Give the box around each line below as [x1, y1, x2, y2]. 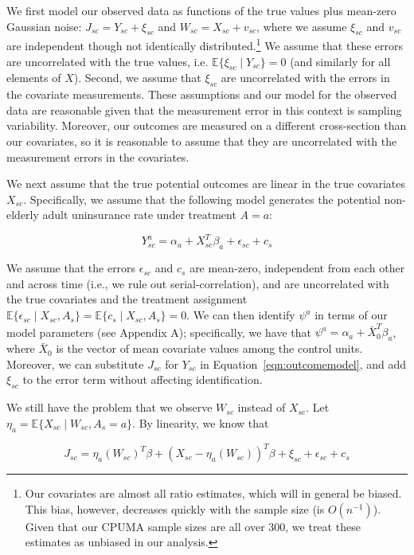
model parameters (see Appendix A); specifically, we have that [6, 323, 311, 340]
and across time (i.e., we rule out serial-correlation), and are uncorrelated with [6, 275, 389, 291]
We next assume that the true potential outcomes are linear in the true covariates [6, 175, 405, 192]
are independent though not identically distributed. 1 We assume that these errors [6, 35, 404, 54]
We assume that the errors [6, 260, 136, 276]
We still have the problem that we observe [6, 399, 213, 416]
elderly [6, 206, 39, 223]
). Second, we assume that [73, 69, 201, 86]
